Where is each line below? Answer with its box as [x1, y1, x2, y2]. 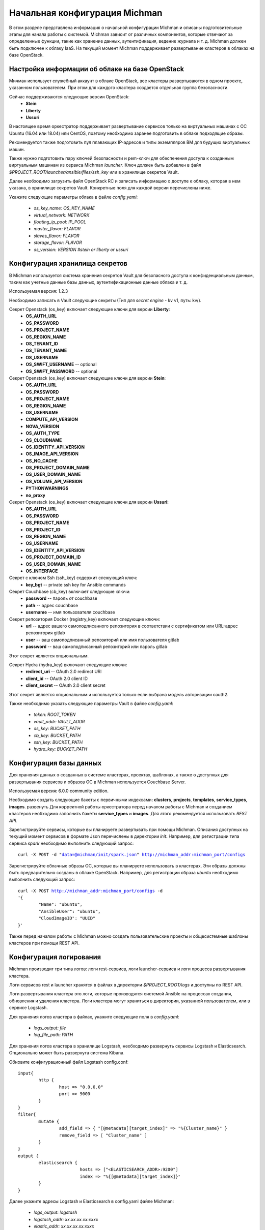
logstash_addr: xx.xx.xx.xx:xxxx [33, 1216, 98, 1222]
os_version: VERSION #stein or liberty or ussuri [33, 246, 129, 252]
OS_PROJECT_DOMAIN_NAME [26, 465, 90, 471]
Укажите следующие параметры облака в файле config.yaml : [9, 194, 138, 200]
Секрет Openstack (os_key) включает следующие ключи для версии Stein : [9, 375, 166, 381]
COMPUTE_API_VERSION [26, 416, 78, 423]
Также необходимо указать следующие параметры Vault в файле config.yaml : [9, 700, 174, 706]
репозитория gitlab [26, 630, 66, 636]
